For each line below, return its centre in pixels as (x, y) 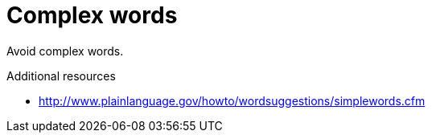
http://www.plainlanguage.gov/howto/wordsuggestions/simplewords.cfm (232, 100)
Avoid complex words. (65, 51)
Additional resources (61, 76)
